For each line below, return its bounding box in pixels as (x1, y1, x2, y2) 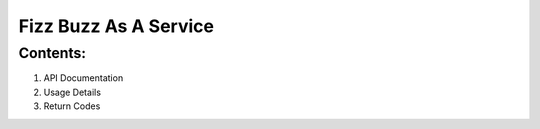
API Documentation (43, 72, 124, 84)
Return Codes (43, 100, 101, 112)
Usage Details (43, 86, 102, 98)
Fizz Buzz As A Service (18, 15, 215, 37)
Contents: (18, 44, 87, 62)
